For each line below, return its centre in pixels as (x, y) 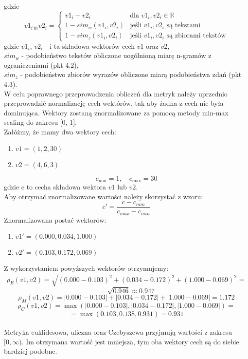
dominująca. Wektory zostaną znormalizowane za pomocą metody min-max (116, 112)
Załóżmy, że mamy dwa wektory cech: (60, 132)
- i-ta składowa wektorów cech (90, 46)
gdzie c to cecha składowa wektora (55, 187)
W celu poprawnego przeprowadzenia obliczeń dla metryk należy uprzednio (116, 93)
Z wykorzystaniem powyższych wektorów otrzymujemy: (86, 268)
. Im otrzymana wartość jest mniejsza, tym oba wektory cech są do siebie (130, 341)
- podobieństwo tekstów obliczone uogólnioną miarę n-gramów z (116, 55)
